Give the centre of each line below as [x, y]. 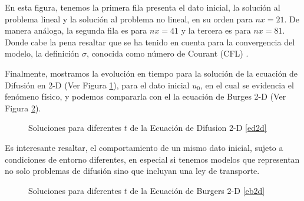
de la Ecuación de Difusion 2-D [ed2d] [198, 128]
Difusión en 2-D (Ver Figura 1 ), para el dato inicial [97, 85]
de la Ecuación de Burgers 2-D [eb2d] [197, 190]
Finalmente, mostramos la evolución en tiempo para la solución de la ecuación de [151, 73]
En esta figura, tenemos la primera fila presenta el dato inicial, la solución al [143, 7]
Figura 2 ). [23, 108]
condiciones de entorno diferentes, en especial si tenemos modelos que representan [152, 159]
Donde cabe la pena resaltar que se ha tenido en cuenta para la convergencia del [150, 42]
